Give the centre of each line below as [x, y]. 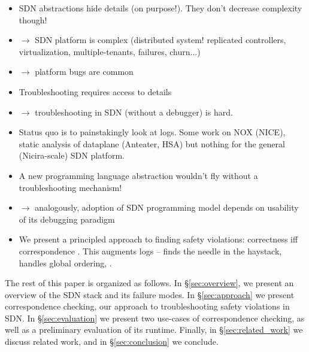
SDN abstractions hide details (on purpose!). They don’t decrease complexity [160, 8]
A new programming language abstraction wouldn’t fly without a [138, 175]
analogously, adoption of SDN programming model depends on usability [167, 207]
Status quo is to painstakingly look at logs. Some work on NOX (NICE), [152, 132]
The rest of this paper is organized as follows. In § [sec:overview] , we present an [149, 283]
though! [33, 19]
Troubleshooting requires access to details [95, 91]
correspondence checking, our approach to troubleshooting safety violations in [147, 306]
